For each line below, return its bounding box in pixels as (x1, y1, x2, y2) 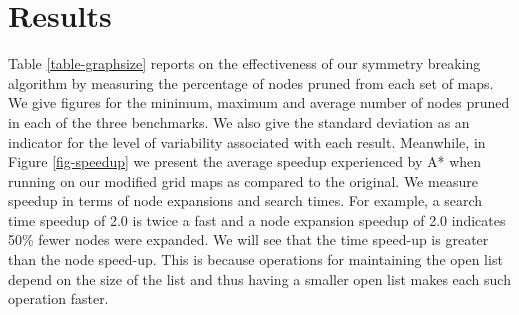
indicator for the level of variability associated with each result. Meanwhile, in (8, 131, 486, 152)
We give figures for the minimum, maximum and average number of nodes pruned (8, 92, 510, 113)
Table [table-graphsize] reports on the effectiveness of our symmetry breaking (8, 53, 481, 74)
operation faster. (8, 288, 109, 309)
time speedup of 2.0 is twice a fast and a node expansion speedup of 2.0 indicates (8, 209, 506, 230)
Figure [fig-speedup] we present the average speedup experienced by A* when (8, 151, 482, 172)
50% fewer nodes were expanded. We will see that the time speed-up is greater (8, 229, 489, 250)
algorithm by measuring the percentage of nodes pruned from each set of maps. (8, 72, 494, 93)
